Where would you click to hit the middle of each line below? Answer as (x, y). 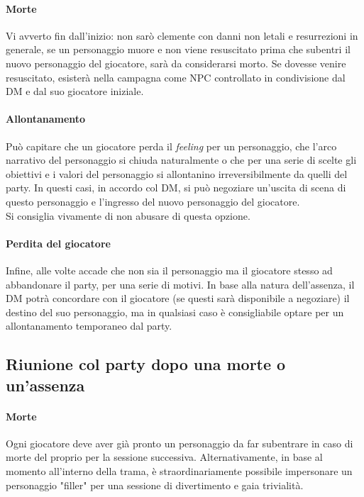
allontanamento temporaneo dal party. (89, 326)
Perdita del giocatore (58, 243)
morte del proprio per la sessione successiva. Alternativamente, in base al (164, 457)
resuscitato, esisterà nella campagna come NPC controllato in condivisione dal (176, 77)
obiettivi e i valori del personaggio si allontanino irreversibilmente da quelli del (177, 173)
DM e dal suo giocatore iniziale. (75, 91)
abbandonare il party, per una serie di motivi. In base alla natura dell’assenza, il (180, 284)
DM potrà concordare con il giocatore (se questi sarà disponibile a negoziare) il (178, 298)
